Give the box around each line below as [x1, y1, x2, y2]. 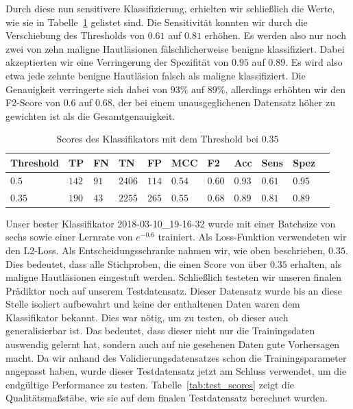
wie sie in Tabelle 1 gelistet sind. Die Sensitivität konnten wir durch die [5, 14, 308, 29]
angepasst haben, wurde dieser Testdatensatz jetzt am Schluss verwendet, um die [5, 364, 347, 378]
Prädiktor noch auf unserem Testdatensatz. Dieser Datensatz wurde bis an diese [5, 283, 342, 297]
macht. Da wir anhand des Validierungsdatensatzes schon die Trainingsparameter [5, 350, 347, 364]
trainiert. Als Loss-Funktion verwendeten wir [158, 230, 347, 244]
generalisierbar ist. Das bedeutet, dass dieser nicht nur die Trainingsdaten [5, 323, 315, 338]
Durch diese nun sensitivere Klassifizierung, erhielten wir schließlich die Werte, [5, 1, 335, 15]
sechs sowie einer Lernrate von [5, 230, 133, 244]
